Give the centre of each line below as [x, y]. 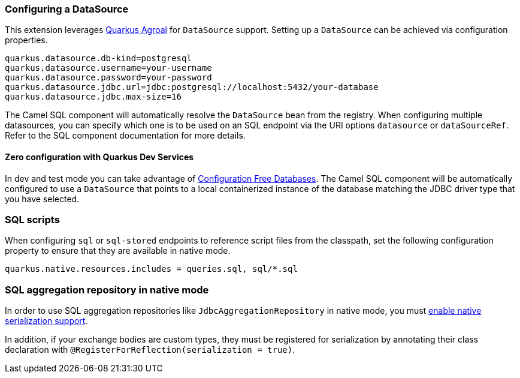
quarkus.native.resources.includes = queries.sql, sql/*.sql [151, 269]
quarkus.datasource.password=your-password [108, 78]
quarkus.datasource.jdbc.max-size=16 [93, 97]
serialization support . [46, 321]
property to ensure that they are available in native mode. [118, 251]
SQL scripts [32, 219]
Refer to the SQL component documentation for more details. [125, 136]
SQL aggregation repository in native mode [107, 289]
